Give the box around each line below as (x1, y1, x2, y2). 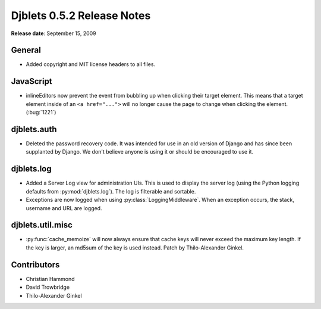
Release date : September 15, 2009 (11, 30, 96, 37)
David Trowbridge (26, 283, 70, 291)
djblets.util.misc (11, 220, 73, 230)
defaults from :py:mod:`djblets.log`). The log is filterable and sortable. (26, 188, 196, 195)
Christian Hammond (26, 275, 75, 282)
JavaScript (11, 76, 53, 86)
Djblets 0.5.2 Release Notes (11, 9, 151, 22)
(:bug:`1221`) (26, 109, 56, 116)
